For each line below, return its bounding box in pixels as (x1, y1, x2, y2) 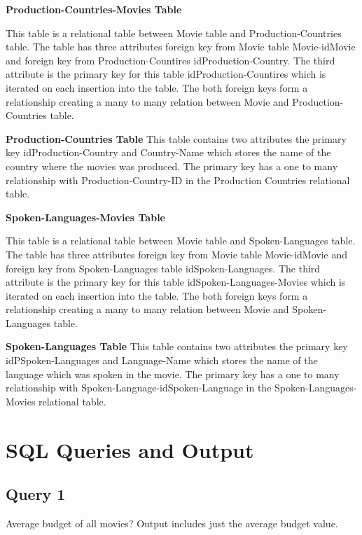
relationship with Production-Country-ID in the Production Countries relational (6, 172, 350, 187)
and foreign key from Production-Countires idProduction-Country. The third (6, 53, 335, 67)
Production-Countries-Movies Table (6, 2, 182, 16)
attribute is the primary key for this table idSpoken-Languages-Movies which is (6, 275, 346, 289)
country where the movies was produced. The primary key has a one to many (6, 158, 338, 173)
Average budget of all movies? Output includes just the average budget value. (6, 516, 338, 531)
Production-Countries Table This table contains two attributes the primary (6, 131, 347, 146)
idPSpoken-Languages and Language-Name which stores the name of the (6, 353, 318, 368)
